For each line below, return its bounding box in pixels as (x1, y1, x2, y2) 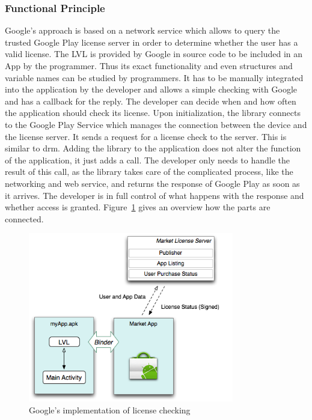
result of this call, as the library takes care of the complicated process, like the (5, 165, 293, 178)
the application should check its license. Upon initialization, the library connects (5, 106, 301, 119)
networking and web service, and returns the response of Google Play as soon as (5, 177, 300, 189)
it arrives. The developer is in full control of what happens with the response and (5, 189, 304, 201)
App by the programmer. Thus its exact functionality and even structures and (5, 59, 293, 72)
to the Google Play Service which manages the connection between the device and (5, 118, 307, 130)
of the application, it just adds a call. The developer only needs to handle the (5, 153, 290, 166)
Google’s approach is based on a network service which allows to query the (5, 24, 280, 37)
